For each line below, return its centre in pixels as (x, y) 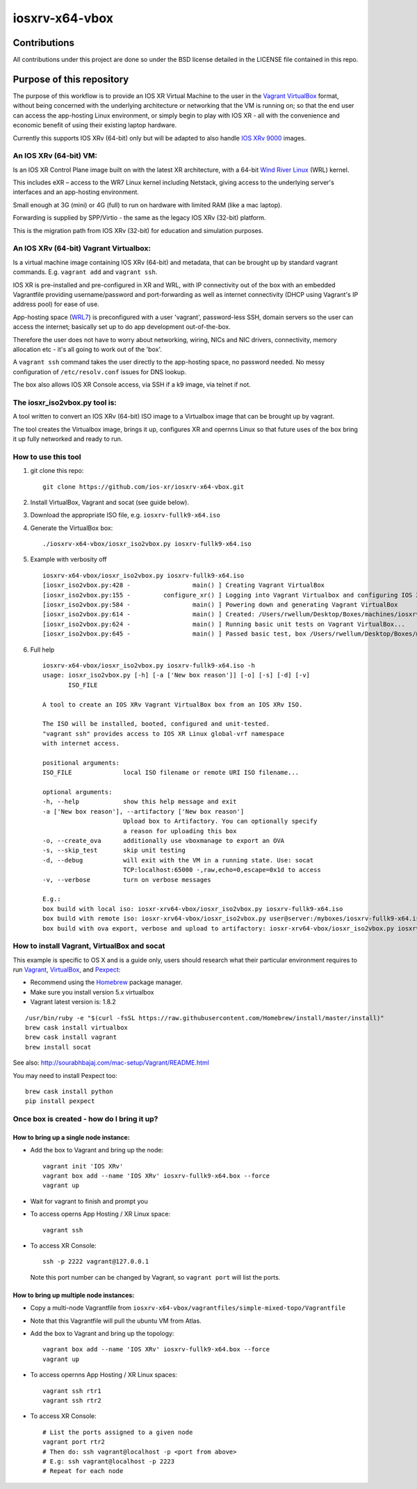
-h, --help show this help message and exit (140, 802)
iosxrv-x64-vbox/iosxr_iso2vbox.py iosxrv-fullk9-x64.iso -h (149, 665)
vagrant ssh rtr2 (72, 1400)
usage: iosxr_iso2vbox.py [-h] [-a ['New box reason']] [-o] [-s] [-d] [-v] (177, 675)
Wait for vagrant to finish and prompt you (89, 1201)
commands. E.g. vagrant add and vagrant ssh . (85, 272)
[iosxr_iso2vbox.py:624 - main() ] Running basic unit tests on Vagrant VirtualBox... (224, 624)
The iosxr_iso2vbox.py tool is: (65, 402)
